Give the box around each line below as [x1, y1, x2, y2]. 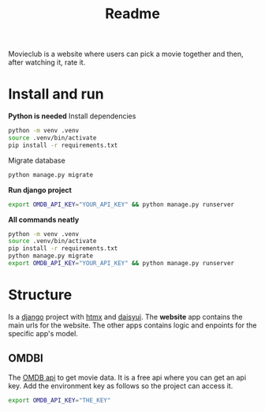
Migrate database [8, 155, 65, 165]
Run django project [8, 185, 73, 194]
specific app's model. [8, 328, 79, 338]
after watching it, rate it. [8, 58, 86, 67]
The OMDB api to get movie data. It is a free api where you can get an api [8, 373, 247, 382]
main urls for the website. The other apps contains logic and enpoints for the [8, 320, 257, 330]
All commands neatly [8, 215, 80, 224]
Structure [8, 286, 73, 304]
